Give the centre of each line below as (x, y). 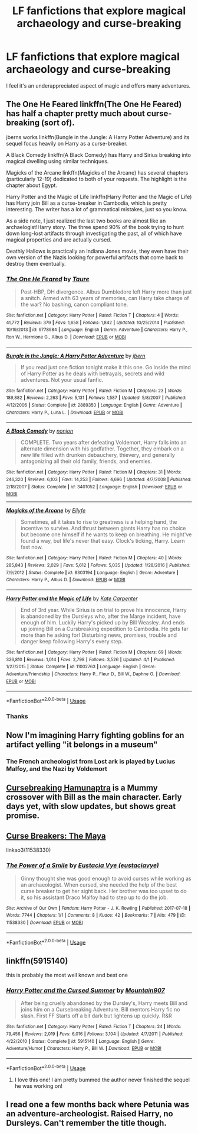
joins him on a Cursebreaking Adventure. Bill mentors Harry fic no (100, 1010)
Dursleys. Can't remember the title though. (86, 1123)
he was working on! (39, 1086)
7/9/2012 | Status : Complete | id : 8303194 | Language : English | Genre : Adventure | (92, 572)
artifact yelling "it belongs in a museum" (82, 745)
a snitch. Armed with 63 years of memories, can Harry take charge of (105, 298)
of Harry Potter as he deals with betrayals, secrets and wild (93, 373)
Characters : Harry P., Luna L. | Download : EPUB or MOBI (65, 413)
